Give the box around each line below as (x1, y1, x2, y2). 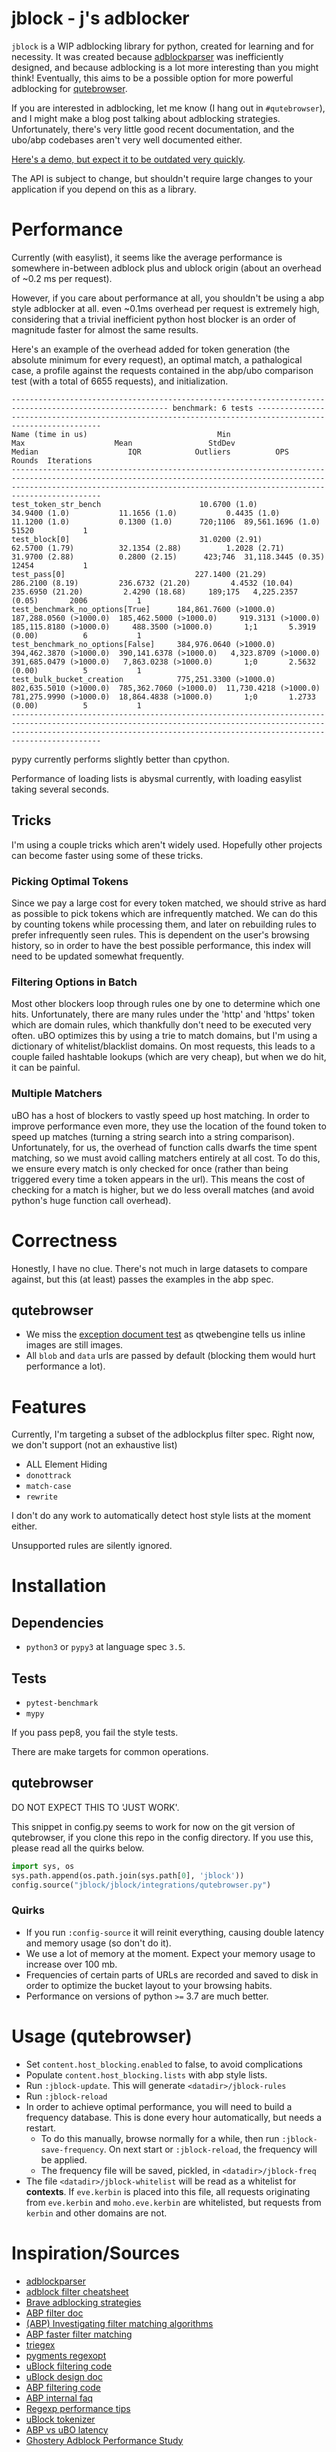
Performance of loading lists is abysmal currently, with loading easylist (11, 772, 303, 784)
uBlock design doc (25, 2370, 103, 2382)
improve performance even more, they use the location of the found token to (11, 1120, 327, 1132)
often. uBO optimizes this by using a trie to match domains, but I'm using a (11, 1030, 318, 1042)
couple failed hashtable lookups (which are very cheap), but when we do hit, (11, 1051, 327, 1063)
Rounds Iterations (11, 455, 93, 466)
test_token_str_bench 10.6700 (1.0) (11, 499, 258, 509)
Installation (11, 1575, 107, 1597)
